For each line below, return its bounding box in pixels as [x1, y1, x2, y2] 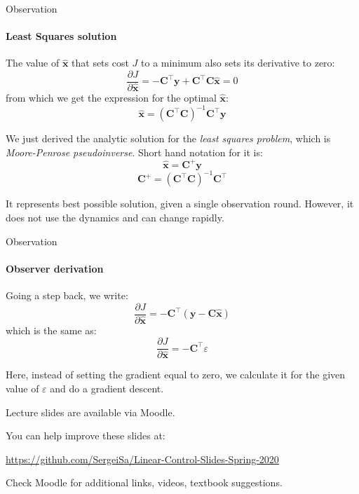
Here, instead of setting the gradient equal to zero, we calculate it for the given [6, 367, 346, 382]
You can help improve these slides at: [6, 428, 165, 443]
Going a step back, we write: [6, 287, 128, 302]
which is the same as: [6, 322, 97, 337]
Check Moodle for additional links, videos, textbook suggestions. [6, 475, 283, 490]
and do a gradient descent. [50, 381, 164, 395]
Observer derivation [6, 261, 104, 275]
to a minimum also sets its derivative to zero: [141, 55, 335, 70]
